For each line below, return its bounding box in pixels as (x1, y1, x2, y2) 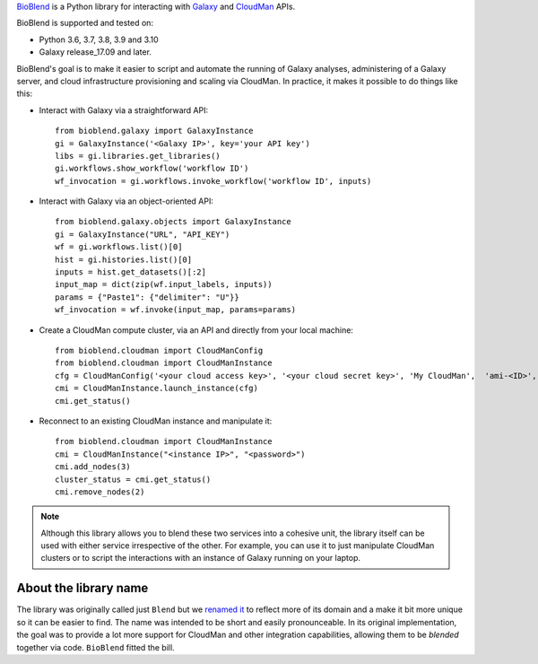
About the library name (16, 581, 149, 596)
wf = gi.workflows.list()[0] (55, 242, 183, 252)
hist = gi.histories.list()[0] (55, 254, 193, 265)
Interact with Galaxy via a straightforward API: (39, 104, 209, 116)
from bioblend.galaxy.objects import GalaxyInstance (55, 216, 291, 227)
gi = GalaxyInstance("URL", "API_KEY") (55, 229, 230, 240)
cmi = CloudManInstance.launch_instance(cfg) (55, 383, 259, 394)
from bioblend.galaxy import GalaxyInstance (55, 126, 255, 136)
